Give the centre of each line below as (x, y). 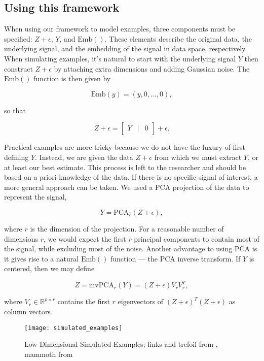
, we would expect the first (85, 238)
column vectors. (28, 311)
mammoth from (49, 354)
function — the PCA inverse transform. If (176, 258)
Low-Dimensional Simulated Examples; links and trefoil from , (121, 344)
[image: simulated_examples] (73, 328)
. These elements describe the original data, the (178, 38)
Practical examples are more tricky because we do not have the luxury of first (125, 147)
